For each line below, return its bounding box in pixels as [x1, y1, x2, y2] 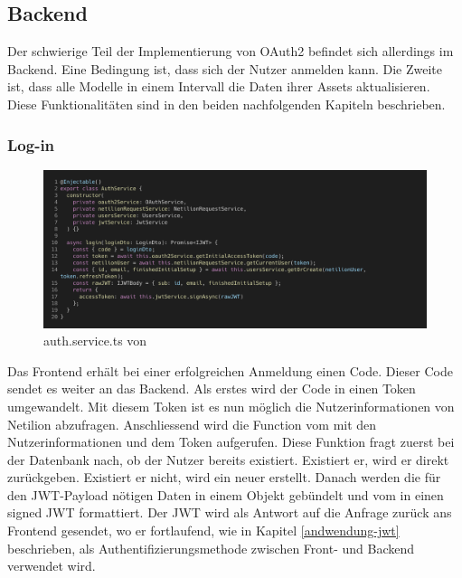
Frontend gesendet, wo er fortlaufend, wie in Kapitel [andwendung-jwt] [7, 521, 400, 540]
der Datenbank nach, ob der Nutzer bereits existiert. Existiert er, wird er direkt [7, 450, 449, 469]
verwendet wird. [7, 556, 96, 575]
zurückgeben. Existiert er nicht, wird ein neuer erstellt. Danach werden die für [7, 468, 441, 487]
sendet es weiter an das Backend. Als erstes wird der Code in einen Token [7, 379, 416, 398]
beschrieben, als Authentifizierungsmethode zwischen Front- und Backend [7, 538, 414, 557]
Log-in [7, 133, 55, 156]
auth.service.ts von [43, 331, 147, 350]
